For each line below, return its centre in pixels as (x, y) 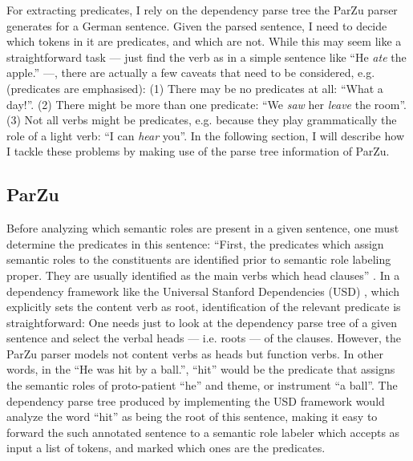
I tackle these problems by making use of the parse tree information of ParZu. (198, 151)
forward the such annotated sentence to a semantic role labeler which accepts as (203, 432)
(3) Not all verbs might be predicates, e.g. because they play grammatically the (202, 120)
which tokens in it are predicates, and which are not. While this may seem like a (204, 41)
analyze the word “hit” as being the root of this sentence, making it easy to (192, 417)
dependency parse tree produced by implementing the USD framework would (196, 400)
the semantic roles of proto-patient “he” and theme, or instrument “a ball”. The (202, 385)
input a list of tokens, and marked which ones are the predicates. (166, 448)
